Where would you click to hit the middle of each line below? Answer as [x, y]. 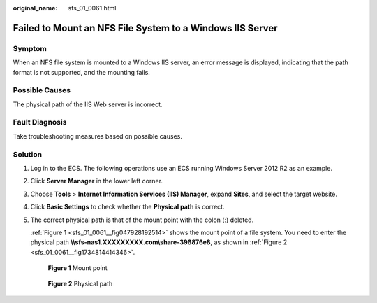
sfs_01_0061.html [92, 8]
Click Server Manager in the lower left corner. [97, 181]
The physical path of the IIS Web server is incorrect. [88, 104]
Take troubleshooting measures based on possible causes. [98, 136]
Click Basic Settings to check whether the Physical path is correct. [127, 207]
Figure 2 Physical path [80, 284]
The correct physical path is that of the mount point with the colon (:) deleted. [142, 220]
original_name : [35, 8]
